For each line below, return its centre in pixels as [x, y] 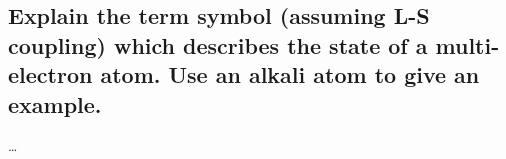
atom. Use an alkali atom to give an [290, 74]
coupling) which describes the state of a [218, 44]
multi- [467, 44]
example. [55, 103]
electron [50, 74]
